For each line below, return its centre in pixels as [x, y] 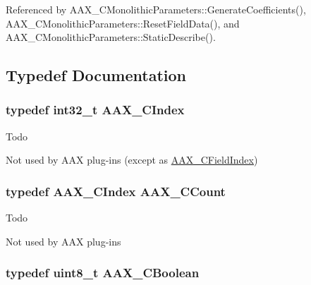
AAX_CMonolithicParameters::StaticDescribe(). [111, 37]
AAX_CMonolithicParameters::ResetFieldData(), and [123, 23]
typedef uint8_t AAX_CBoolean [103, 273]
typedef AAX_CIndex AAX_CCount [116, 191]
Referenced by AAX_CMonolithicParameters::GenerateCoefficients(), [156, 9]
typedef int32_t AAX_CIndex [95, 110]
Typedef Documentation [96, 75]
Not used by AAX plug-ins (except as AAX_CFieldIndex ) [132, 160]
